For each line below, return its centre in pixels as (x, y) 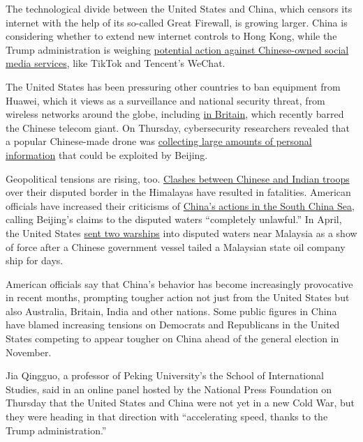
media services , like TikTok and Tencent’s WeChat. (116, 63)
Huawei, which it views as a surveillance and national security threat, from (165, 100)
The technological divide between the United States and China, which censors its (179, 8)
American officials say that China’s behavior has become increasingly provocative (179, 283)
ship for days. (35, 260)
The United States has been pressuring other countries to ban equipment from (173, 86)
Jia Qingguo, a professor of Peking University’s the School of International (165, 375)
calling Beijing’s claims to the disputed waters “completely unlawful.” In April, (174, 219)
